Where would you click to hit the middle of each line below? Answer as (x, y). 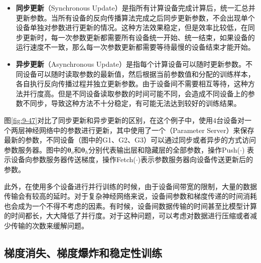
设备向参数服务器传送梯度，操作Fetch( (73, 159)
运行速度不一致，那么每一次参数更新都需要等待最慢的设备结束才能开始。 (135, 47)
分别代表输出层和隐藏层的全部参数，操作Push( (164, 149)
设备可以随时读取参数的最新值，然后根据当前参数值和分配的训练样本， (139, 74)
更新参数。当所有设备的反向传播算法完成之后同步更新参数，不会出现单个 (135, 17)
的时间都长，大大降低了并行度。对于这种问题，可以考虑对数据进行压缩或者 (127, 216)
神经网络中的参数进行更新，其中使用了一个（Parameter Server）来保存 (140, 130)
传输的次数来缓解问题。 (49, 225)
